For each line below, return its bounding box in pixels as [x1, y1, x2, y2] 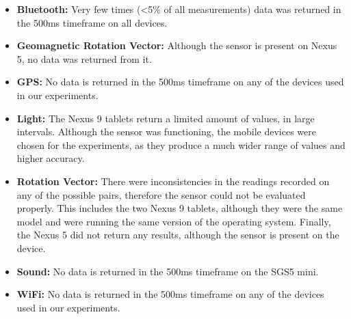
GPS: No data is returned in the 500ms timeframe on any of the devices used [16, 74, 344, 89]
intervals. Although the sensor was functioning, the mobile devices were [16, 124, 317, 139]
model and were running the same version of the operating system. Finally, [16, 214, 331, 228]
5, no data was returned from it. [16, 51, 152, 66]
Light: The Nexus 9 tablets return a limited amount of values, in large [16, 111, 315, 125]
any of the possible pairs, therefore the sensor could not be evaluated [16, 187, 306, 202]
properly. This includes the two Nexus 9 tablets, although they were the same [16, 201, 343, 215]
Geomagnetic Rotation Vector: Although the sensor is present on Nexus [16, 38, 337, 53]
